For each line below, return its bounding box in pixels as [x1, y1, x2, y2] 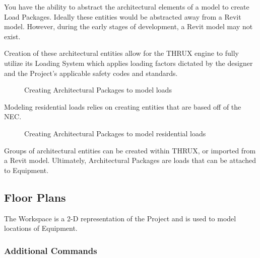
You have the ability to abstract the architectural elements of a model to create [4, 2, 249, 12]
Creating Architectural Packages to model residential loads [24, 128, 206, 138]
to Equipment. [4, 164, 49, 175]
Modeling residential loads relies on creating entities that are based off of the [4, 101, 241, 112]
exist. [4, 31, 21, 41]
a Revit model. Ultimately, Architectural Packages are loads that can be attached [4, 155, 256, 165]
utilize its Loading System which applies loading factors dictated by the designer [4, 57, 253, 68]
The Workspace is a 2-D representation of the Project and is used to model [4, 213, 236, 223]
